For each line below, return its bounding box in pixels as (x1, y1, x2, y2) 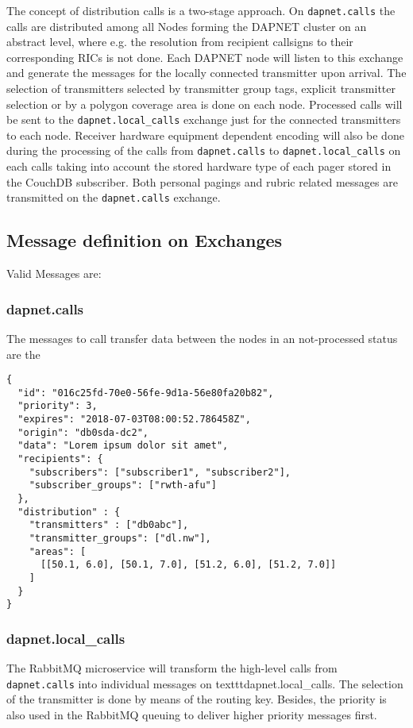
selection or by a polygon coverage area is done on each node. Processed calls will (6, 95, 403, 112)
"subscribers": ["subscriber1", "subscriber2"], (29, 466, 291, 478)
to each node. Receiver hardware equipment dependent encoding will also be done (6, 126, 404, 143)
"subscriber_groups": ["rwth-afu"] (29, 480, 217, 491)
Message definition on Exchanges (6, 228, 283, 252)
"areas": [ (29, 545, 87, 557)
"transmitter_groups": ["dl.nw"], (29, 533, 211, 545)
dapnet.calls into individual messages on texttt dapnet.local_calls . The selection (6, 675, 403, 691)
